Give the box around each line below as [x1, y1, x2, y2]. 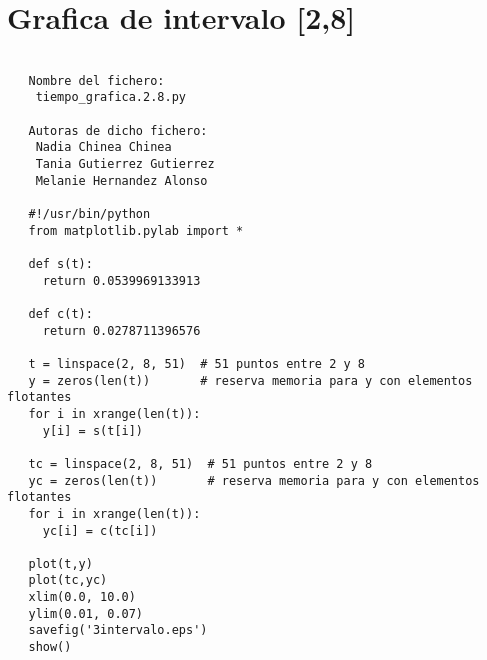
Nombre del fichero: [28, 73, 165, 88]
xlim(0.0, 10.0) [28, 590, 136, 605]
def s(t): [28, 257, 93, 271]
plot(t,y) [28, 556, 93, 571]
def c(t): [28, 306, 93, 321]
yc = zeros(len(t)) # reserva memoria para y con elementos [28, 473, 480, 488]
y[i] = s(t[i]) [42, 423, 144, 438]
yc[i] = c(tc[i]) [42, 523, 158, 538]
